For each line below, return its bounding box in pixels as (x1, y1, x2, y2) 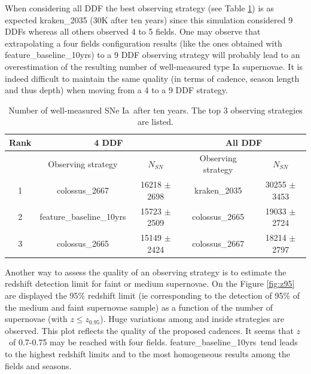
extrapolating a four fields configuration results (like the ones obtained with (5, 36, 282, 49)
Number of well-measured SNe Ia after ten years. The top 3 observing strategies (8, 103, 303, 116)
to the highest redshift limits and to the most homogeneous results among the (5, 347, 290, 360)
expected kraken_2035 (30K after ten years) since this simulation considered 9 (5, 13, 293, 26)
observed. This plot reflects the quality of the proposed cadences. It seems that (5, 324, 294, 336)
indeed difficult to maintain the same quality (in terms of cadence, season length (5, 72, 300, 84)
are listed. (137, 115, 173, 128)
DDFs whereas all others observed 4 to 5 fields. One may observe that (5, 25, 261, 38)
